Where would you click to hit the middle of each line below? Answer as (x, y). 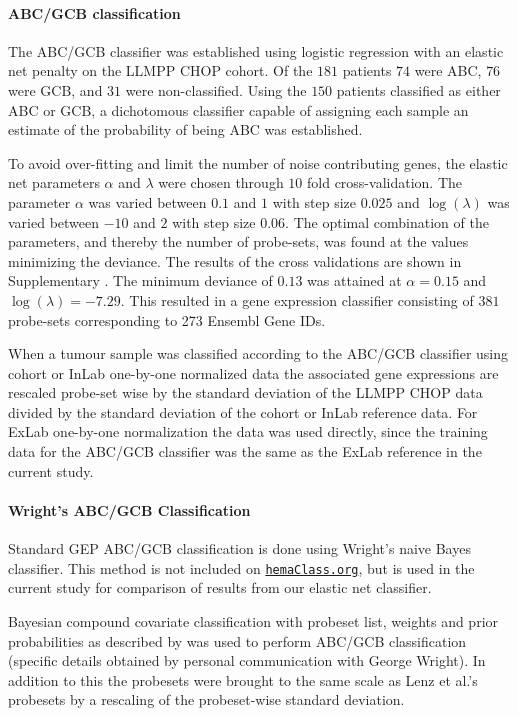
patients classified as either (418, 89)
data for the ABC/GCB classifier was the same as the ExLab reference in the (245, 451)
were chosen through (221, 182)
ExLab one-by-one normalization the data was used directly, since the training (248, 431)
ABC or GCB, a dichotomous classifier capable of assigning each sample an (238, 109)
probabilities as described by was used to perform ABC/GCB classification (237, 640)
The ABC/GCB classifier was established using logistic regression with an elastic (256, 50)
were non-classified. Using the (216, 89)
